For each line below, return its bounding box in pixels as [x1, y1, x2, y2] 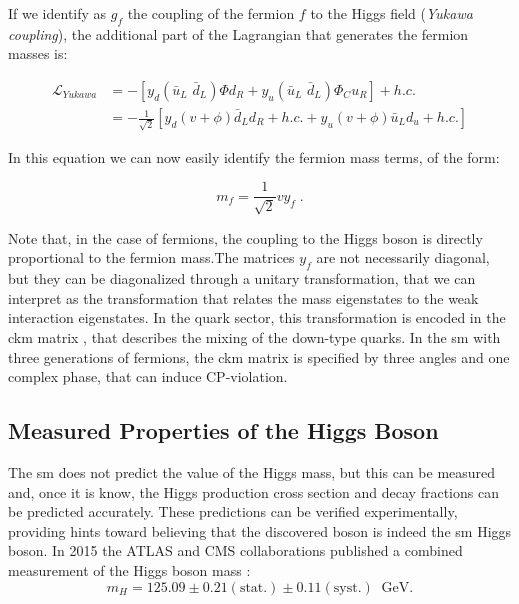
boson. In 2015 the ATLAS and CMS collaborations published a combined [8, 540, 463, 561]
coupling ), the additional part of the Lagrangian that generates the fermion [8, 23, 469, 44]
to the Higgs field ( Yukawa [310, 3, 473, 23]
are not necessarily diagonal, [316, 247, 490, 268]
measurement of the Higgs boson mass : [8, 559, 251, 580]
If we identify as [8, 3, 107, 23]
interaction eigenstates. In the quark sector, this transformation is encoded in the [8, 307, 506, 328]
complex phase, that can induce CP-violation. [8, 366, 288, 387]
